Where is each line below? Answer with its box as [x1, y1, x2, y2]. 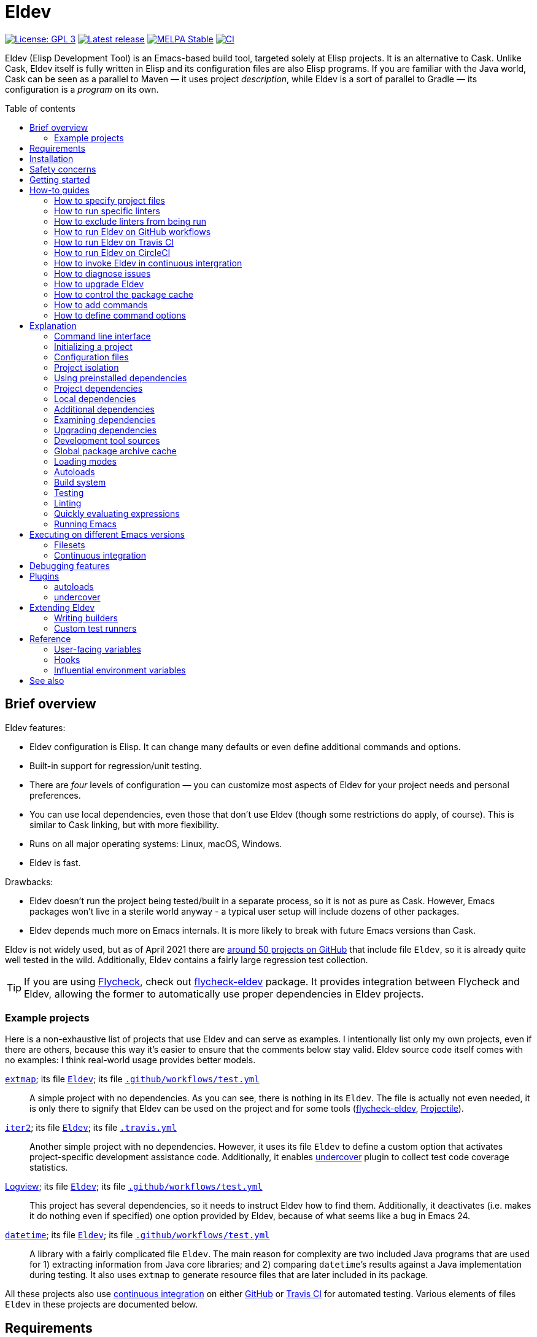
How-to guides [29, 184, 90, 195]
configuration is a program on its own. [5, 83, 159, 95]
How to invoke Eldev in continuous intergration [54, 257, 242, 268]
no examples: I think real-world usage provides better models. [5, 1055, 256, 1066]
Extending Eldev [29, 602, 95, 613]
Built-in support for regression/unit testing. [29, 760, 202, 771]
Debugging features [29, 560, 110, 571]
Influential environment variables [54, 664, 186, 675]
